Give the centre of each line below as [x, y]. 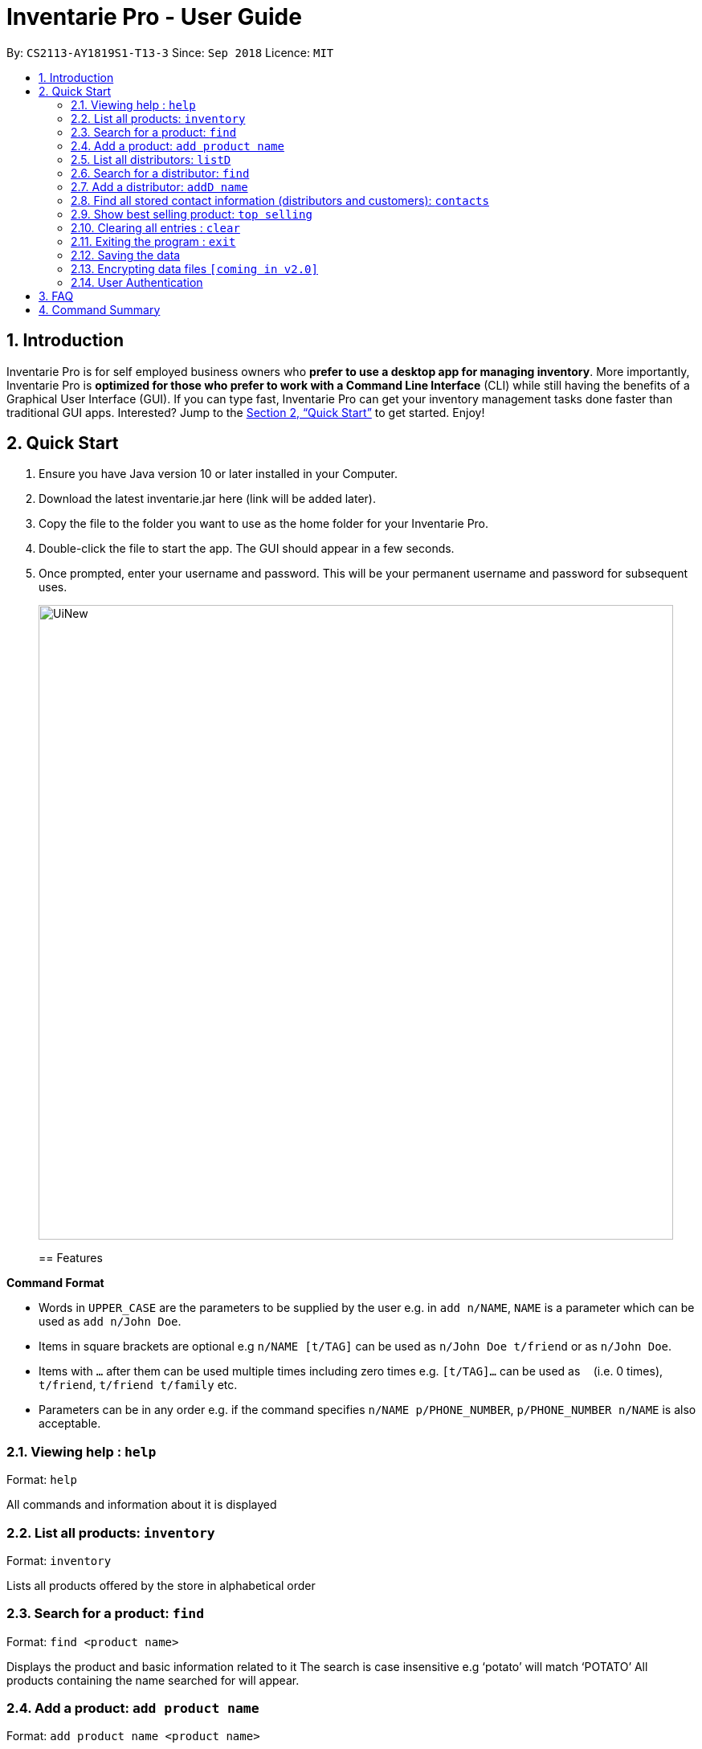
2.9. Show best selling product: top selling [192, 214]
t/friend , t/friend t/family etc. [138, 1385]
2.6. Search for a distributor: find [160, 173]
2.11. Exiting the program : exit [153, 241]
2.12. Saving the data [126, 255]
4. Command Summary [100, 309]
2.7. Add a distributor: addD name [159, 186]
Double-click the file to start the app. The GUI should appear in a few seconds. [247, 549]
